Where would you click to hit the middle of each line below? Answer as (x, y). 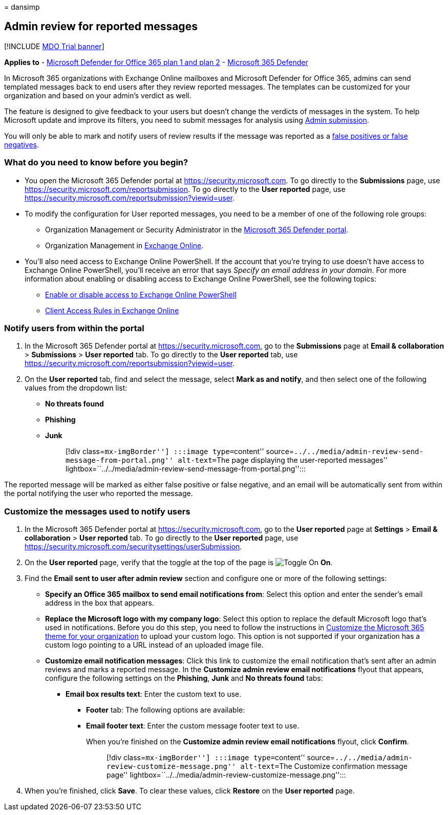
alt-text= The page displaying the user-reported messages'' (283, 460)
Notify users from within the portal (74, 328)
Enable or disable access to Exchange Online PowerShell (141, 294)
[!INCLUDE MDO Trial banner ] (54, 46)
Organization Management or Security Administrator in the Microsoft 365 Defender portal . (197, 229)
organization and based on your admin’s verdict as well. (98, 95)
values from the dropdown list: (76, 388)
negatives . (22, 144)
